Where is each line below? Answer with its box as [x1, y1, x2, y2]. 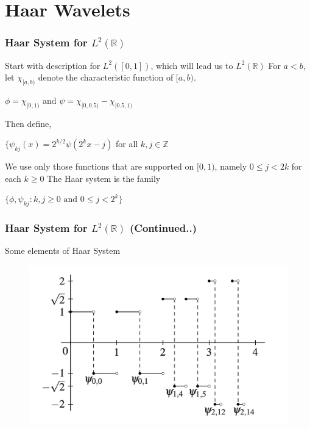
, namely [214, 160, 247, 173]
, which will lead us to [150, 59, 233, 71]
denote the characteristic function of [38, 71, 174, 84]
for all [115, 137, 138, 150]
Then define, [5, 117, 52, 129]
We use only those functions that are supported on [5, 160, 194, 173]
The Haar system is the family [47, 171, 161, 184]
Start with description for [5, 59, 100, 71]
